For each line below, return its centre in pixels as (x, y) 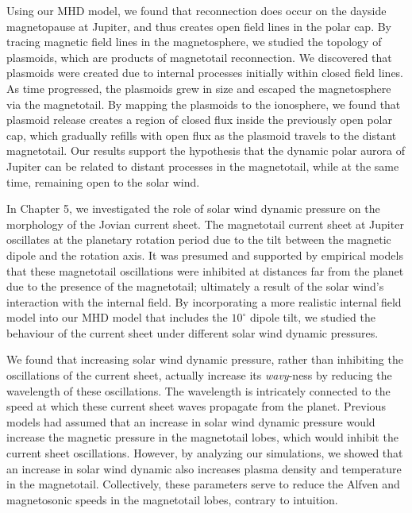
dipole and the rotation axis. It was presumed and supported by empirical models (205, 255)
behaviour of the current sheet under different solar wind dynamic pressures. (193, 332)
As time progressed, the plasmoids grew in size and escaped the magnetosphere (199, 88)
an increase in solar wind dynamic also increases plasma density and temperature (204, 468)
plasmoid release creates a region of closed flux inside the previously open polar (199, 120)
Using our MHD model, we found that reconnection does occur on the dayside (196, 10)
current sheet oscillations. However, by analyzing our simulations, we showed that (205, 453)
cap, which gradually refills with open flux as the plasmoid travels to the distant (202, 135)
